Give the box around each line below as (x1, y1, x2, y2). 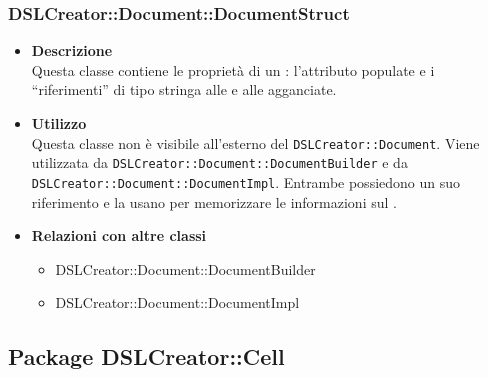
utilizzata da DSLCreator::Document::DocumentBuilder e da (31, 152, 408, 173)
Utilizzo (31, 113, 87, 133)
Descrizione (31, 40, 113, 61)
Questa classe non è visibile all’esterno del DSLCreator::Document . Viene (31, 132, 480, 153)
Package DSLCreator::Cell (8, 341, 285, 372)
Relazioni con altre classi (31, 225, 207, 246)
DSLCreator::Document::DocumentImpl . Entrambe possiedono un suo (31, 171, 461, 192)
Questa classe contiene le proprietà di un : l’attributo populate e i (31, 59, 435, 80)
